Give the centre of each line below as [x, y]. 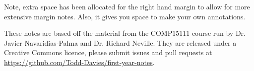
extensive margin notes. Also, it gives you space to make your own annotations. [125, 16]
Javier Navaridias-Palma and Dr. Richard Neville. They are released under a [120, 42]
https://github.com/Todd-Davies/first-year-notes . [79, 62]
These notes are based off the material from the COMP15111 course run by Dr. [125, 33]
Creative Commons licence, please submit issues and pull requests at [108, 52]
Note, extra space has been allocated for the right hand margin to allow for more [127, 6]
